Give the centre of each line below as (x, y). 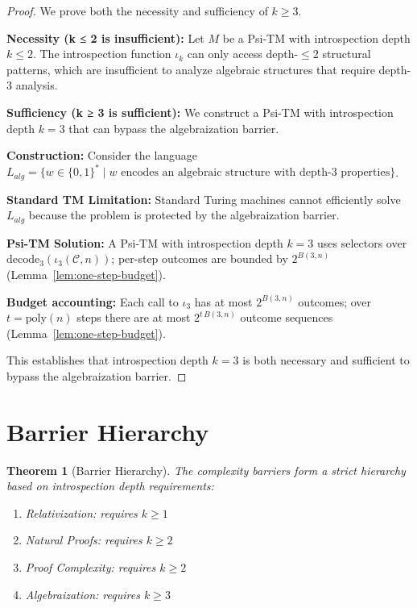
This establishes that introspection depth (107, 360)
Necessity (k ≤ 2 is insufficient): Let (105, 37)
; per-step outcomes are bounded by (200, 258)
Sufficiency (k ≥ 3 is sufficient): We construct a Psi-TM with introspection (200, 112)
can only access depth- (243, 54)
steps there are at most (134, 317)
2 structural (342, 54)
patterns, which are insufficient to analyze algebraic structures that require (191, 69)
